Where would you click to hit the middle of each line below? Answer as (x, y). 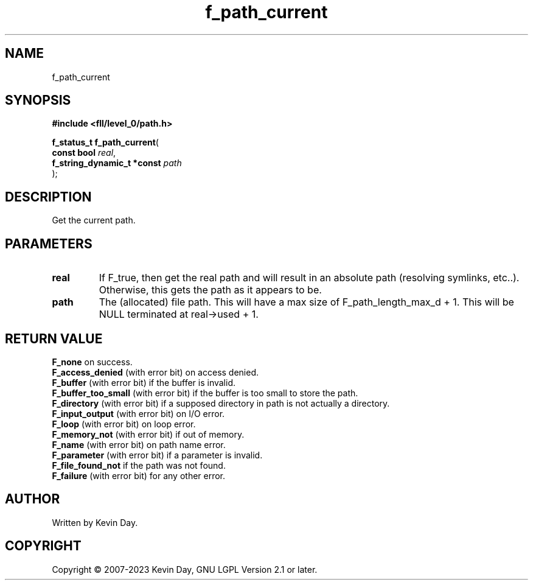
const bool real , (84, 153)
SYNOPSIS (38, 100)
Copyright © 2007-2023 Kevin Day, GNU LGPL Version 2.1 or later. (185, 569)
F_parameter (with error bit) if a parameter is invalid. (157, 455)
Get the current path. (94, 220)
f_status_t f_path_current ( (105, 142)
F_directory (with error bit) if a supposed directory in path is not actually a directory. (221, 403)
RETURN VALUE (54, 338)
